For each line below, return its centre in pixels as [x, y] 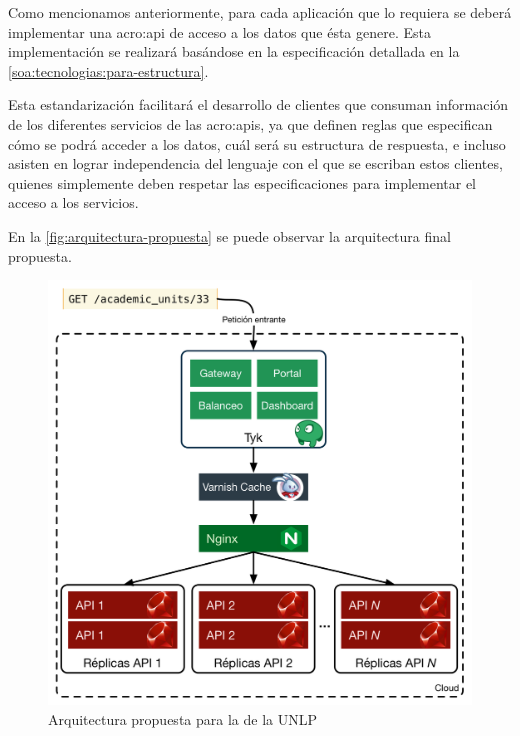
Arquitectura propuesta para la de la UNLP [182, 718]
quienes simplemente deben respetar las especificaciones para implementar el [242, 182]
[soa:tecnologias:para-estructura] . [108, 70]
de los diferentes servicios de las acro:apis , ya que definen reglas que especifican [250, 123]
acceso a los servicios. [73, 202]
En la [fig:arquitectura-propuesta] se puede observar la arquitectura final [229, 235]
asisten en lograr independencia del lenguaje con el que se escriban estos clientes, [255, 163]
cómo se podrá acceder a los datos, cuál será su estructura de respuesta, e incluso [257, 143]
